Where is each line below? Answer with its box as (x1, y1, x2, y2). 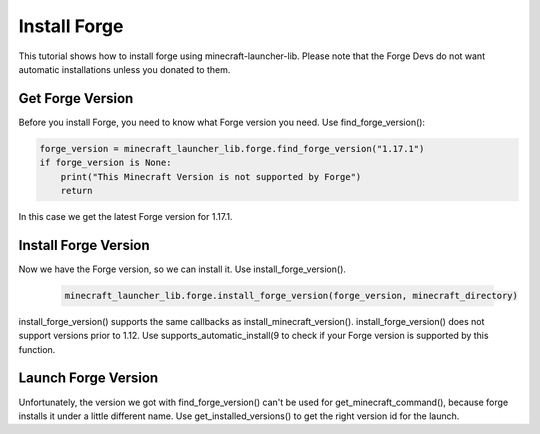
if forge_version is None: (39, 157, 172, 169)
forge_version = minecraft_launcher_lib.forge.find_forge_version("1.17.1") (39, 143, 425, 154)
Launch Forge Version (18, 370, 159, 387)
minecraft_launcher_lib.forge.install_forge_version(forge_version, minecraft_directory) (64, 290, 519, 301)
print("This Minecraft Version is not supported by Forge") (60, 171, 362, 182)
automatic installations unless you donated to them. (18, 63, 231, 75)
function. (18, 343, 56, 355)
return (60, 185, 93, 196)
